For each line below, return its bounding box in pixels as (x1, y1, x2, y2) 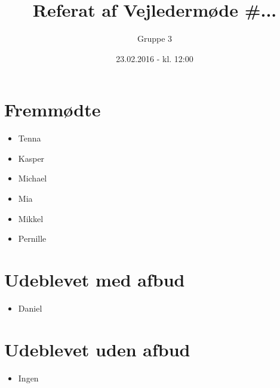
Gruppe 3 (137, 32, 173, 45)
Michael (18, 172, 47, 184)
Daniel (18, 301, 42, 314)
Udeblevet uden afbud (4, 337, 190, 361)
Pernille (18, 232, 47, 245)
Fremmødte (4, 97, 101, 122)
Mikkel (18, 212, 44, 224)
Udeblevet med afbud (4, 267, 185, 291)
